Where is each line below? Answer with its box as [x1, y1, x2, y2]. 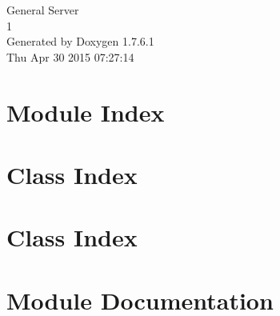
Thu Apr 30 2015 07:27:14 [6, 48, 134, 65]
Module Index [6, 95, 165, 128]
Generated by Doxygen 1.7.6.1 [6, 33, 154, 50]
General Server [6, 2, 79, 18]
